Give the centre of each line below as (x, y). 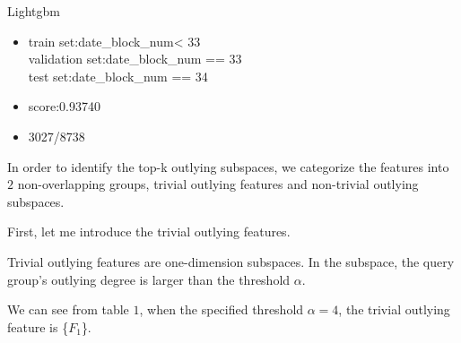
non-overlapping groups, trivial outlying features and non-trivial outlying (218, 184)
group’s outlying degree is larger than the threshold (149, 279)
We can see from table (68, 309)
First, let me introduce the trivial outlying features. (149, 232)
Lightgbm (34, 11)
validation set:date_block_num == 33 (135, 59)
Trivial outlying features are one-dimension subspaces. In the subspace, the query (231, 261)
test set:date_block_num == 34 (118, 76)
